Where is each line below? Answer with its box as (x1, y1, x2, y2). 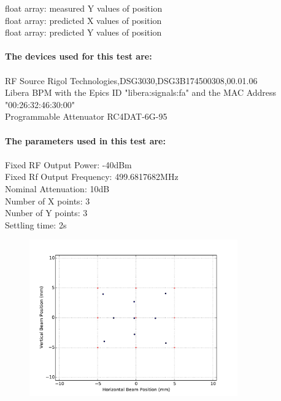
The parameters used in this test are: (5, 134, 166, 147)
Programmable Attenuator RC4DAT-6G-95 (5, 110, 167, 123)
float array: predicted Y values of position (5, 26, 162, 39)
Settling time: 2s (5, 218, 67, 231)
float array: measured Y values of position (5, 2, 163, 14)
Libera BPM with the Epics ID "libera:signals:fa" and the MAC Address (5, 86, 277, 99)
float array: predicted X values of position (5, 14, 162, 26)
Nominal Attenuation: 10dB (5, 182, 110, 195)
